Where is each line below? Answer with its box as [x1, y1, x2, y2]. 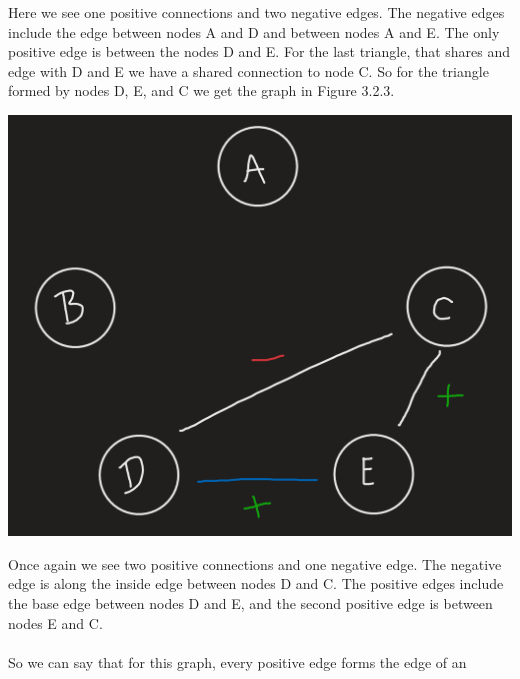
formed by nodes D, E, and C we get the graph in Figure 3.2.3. [8, 80, 395, 101]
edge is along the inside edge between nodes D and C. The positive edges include [8, 573, 504, 594]
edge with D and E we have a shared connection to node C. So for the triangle [8, 60, 489, 81]
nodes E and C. [8, 612, 103, 633]
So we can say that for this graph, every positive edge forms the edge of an [8, 651, 467, 672]
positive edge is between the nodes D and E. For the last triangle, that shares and [8, 41, 511, 62]
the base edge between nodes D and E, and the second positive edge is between [8, 593, 493, 614]
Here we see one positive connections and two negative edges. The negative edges [8, 2, 505, 22]
